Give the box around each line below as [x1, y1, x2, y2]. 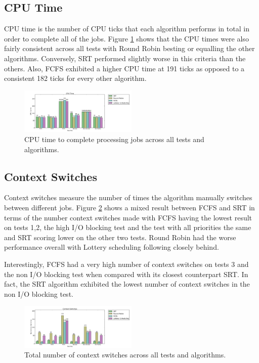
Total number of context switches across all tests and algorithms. [24, 349, 226, 360]
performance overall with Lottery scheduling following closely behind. [4, 242, 219, 252]
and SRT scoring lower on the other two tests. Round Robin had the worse [4, 232, 236, 242]
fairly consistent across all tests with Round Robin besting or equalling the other [4, 43, 255, 54]
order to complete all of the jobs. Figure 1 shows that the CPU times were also [4, 33, 249, 43]
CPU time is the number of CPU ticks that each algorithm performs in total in [4, 23, 249, 34]
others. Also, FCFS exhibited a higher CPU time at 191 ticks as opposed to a [4, 63, 245, 73]
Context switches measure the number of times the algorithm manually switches [4, 192, 252, 203]
